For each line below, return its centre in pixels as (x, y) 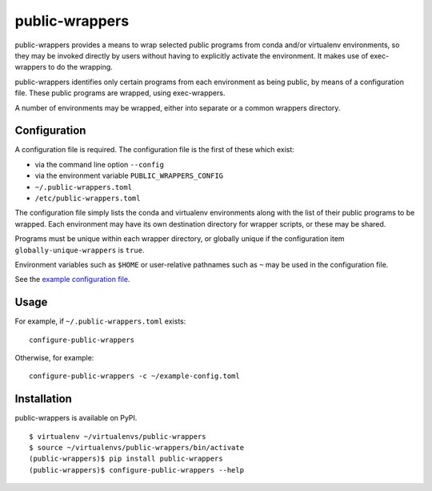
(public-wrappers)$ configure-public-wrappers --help (136, 470)
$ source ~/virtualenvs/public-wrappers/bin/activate (136, 448)
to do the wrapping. (81, 67)
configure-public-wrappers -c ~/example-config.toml (134, 376)
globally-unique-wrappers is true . (80, 250)
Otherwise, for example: (54, 358)
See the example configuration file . (72, 280)
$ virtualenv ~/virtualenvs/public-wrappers (118, 436)
